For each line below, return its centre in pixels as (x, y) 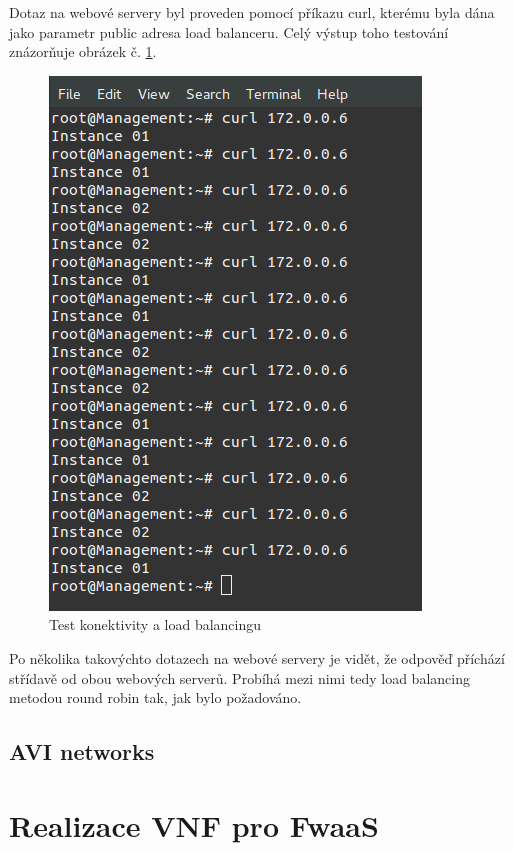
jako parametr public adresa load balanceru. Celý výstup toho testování (229, 31)
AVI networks (82, 751)
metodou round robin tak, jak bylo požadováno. (155, 697)
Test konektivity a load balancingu (155, 624)
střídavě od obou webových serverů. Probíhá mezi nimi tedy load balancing (239, 677)
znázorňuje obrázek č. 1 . (83, 51)
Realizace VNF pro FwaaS (194, 824)
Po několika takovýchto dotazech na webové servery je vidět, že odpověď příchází (257, 657)
